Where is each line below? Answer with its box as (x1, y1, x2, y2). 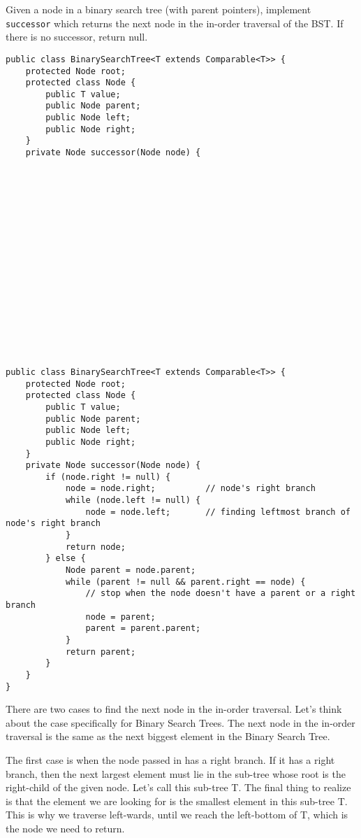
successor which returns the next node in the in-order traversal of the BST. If (6, 15, 344, 30)
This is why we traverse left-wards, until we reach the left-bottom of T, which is (6, 807, 348, 822)
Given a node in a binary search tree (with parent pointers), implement (6, 2, 311, 16)
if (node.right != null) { (45, 471, 171, 482)
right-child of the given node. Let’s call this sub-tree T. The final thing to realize (6, 780, 351, 795)
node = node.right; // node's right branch (65, 483, 316, 494)
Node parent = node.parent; (65, 565, 196, 576)
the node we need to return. (6, 821, 125, 836)
